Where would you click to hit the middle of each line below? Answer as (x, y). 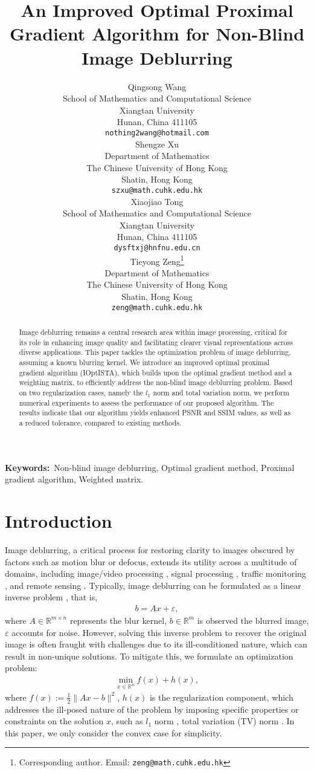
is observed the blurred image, (253, 620)
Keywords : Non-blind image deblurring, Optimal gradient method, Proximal (150, 467)
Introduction (59, 521)
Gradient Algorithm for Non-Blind (157, 34)
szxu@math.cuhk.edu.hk (157, 190)
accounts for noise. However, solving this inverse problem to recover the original (159, 632)
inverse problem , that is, (51, 597)
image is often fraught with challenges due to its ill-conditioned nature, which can (156, 644)
